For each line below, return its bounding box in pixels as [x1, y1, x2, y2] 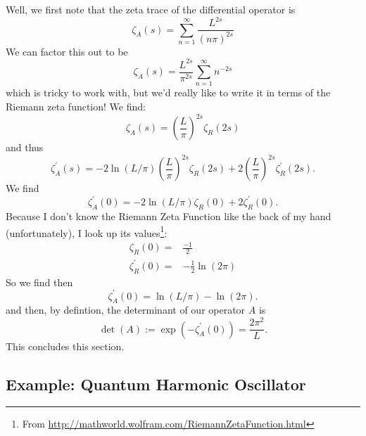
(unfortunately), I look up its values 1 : [6, 223, 168, 240]
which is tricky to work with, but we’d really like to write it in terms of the [6, 85, 331, 100]
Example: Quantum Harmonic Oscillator [6, 373, 306, 395]
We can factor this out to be [6, 44, 128, 58]
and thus [6, 140, 44, 155]
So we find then [6, 274, 73, 289]
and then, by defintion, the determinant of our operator [6, 302, 246, 317]
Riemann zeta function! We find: [6, 98, 146, 113]
